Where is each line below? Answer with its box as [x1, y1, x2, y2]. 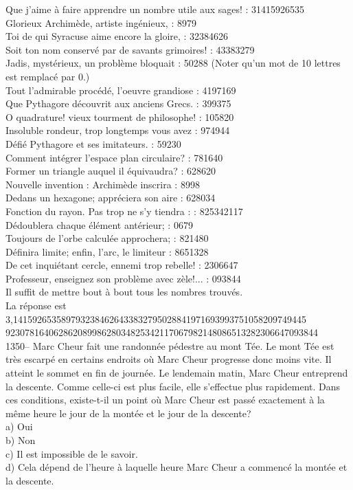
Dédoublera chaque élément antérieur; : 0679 [5, 217, 193, 232]
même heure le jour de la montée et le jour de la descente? [5, 405, 251, 420]
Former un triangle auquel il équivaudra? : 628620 [5, 164, 216, 178]
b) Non [5, 433, 36, 447]
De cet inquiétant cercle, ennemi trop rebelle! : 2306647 [5, 258, 238, 272]
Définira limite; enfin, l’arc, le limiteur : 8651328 [5, 244, 209, 258]
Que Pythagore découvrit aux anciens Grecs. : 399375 [5, 96, 231, 111]
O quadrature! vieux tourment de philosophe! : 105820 [5, 109, 234, 124]
